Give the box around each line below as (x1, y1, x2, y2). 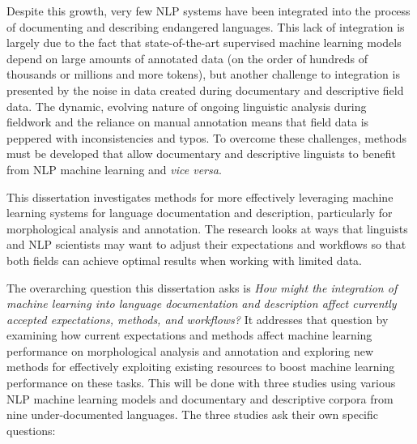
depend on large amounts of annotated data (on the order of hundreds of (6, 49, 368, 66)
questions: (6, 421, 56, 438)
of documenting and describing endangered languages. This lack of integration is (6, 18, 405, 35)
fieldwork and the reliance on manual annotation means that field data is (6, 113, 369, 130)
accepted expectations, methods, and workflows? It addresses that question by (6, 310, 389, 327)
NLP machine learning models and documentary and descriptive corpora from (6, 390, 394, 407)
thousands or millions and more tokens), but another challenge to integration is (6, 66, 400, 83)
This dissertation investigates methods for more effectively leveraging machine (6, 188, 394, 205)
